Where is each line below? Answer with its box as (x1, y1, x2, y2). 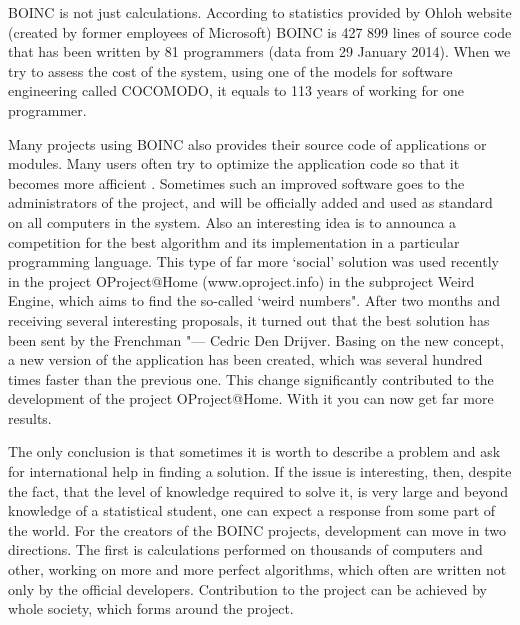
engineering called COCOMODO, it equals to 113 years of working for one (8, 80, 464, 101)
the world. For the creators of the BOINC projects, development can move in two (8, 519, 507, 540)
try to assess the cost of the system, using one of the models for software (8, 60, 453, 81)
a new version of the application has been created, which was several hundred (8, 349, 483, 370)
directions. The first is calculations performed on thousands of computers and (8, 539, 483, 560)
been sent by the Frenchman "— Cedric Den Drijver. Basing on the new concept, (8, 329, 504, 350)
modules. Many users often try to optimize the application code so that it (8, 153, 460, 174)
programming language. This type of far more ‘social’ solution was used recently (8, 251, 499, 272)
